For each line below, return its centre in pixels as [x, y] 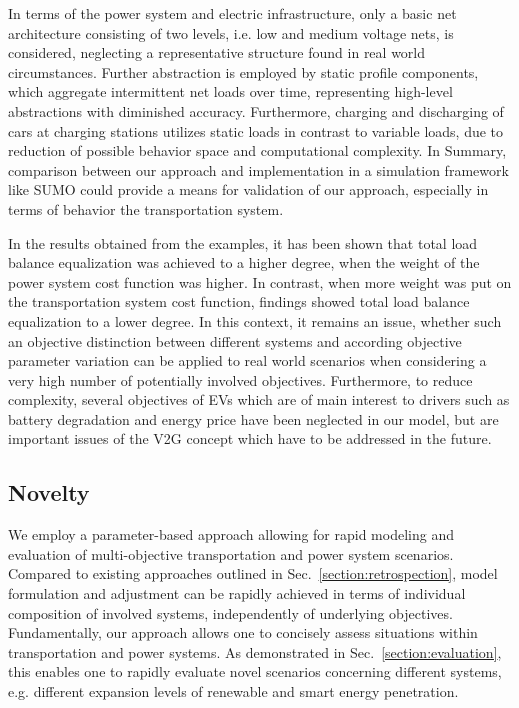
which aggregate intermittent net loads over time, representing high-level [230, 91]
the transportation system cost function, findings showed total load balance [239, 301]
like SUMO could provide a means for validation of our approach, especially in [248, 189]
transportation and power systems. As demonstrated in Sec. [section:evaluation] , [255, 651]
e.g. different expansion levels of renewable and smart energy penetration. [233, 691]
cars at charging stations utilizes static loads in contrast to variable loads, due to [256, 130]
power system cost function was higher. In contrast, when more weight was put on [260, 281]
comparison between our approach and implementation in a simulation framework [258, 169]
